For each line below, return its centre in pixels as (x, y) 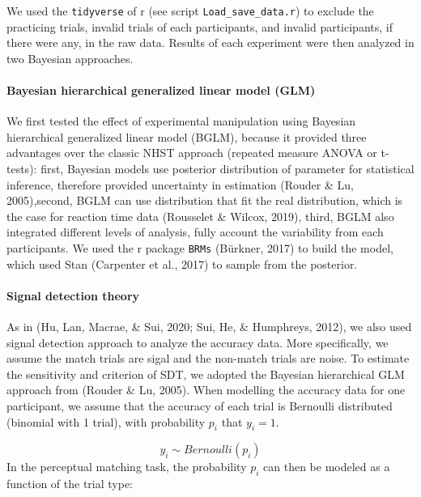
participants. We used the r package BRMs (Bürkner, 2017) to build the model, (200, 247)
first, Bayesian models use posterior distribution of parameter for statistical (228, 169)
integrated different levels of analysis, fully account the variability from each (195, 232)
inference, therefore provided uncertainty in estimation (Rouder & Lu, (180, 184)
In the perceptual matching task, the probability (127, 467)
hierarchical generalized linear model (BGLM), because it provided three (187, 136)
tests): (22, 169)
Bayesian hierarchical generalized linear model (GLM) (161, 90)
